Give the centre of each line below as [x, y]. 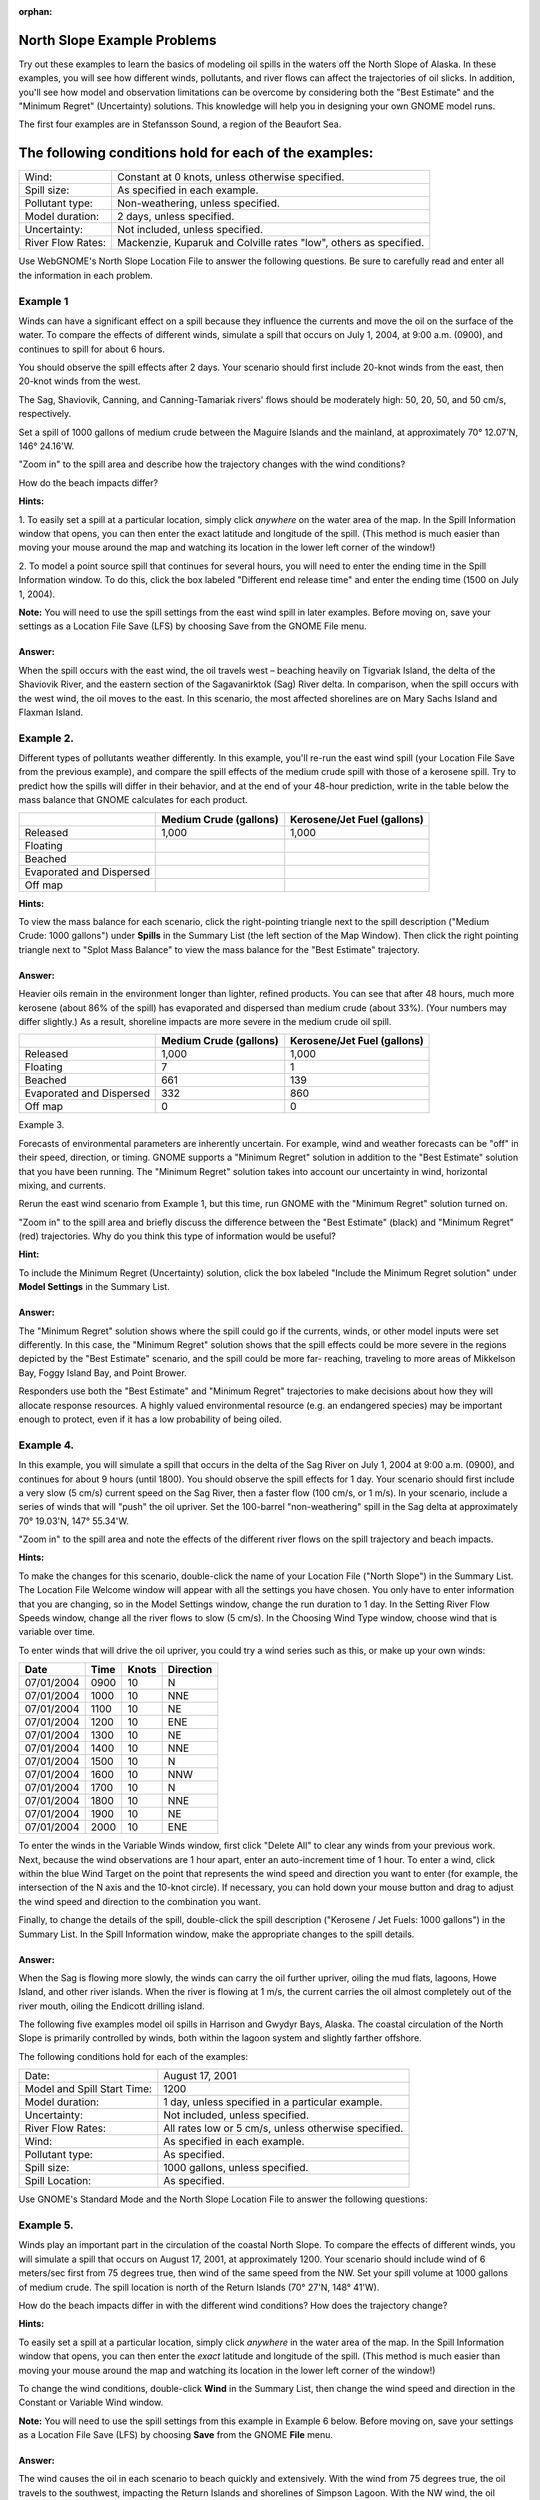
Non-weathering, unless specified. [198, 203]
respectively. [45, 414]
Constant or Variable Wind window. [91, 2402]
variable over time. [56, 1632]
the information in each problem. [86, 275]
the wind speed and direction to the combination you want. [140, 1901]
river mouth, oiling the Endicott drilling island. [111, 2006]
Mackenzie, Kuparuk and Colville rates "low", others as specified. [270, 243]
